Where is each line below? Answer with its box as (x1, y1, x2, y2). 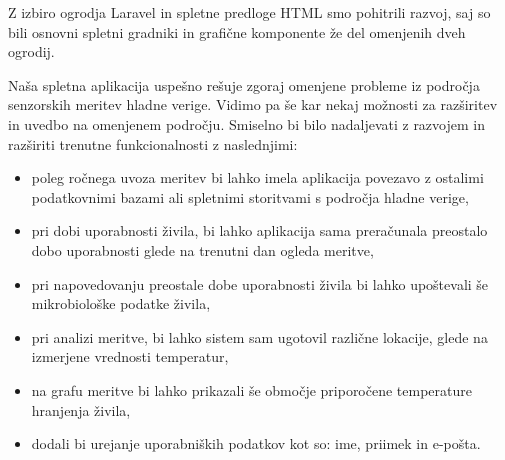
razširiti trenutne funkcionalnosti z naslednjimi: (8, 133, 298, 154)
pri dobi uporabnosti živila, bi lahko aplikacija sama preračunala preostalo (31, 220, 488, 241)
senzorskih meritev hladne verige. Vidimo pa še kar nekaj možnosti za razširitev (8, 94, 498, 115)
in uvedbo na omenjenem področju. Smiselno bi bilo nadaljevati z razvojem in (8, 113, 485, 134)
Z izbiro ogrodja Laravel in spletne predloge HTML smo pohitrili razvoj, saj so (8, 2, 491, 22)
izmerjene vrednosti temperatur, (31, 346, 229, 367)
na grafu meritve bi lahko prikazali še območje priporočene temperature (31, 379, 472, 400)
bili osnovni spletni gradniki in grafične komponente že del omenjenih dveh (8, 21, 466, 42)
